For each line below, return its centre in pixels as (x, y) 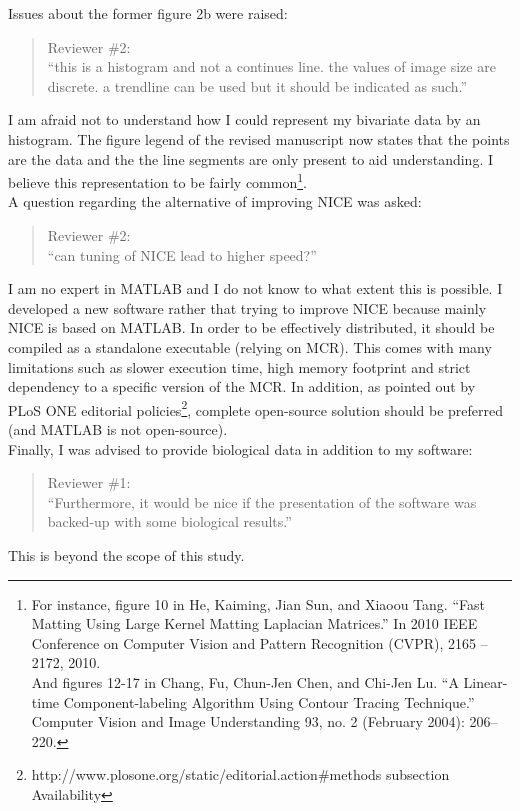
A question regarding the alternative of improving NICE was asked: (215, 201)
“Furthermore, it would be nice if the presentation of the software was (262, 501)
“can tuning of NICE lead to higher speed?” (182, 254)
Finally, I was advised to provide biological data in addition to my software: (240, 448)
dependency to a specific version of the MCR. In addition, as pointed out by (242, 386)
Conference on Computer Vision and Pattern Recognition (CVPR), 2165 (254, 642)
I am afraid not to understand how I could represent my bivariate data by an (244, 119)
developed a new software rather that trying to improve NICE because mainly (247, 307)
